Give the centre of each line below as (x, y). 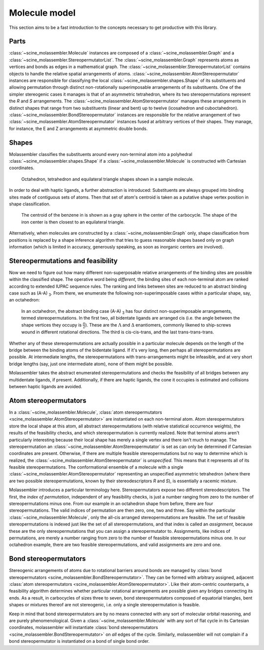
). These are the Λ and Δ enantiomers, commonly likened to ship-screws (158, 325)
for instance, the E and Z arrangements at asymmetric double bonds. (78, 128)
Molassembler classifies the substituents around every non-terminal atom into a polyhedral (101, 154)
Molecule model (42, 13)
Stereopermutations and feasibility (63, 261)
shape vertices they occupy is (52, 325)
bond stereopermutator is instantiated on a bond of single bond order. (79, 641)
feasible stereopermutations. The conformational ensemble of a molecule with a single (96, 467)
